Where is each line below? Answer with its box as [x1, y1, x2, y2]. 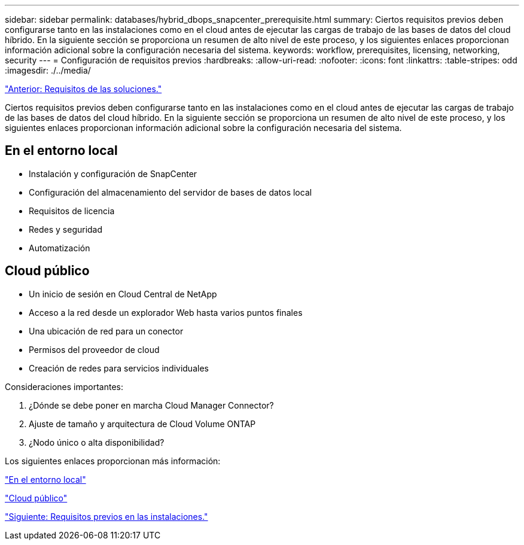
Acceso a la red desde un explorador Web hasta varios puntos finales [29, 307, 303, 318]
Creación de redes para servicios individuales [29, 363, 209, 373]
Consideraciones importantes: [5, 381, 124, 392]
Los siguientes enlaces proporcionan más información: [5, 455, 221, 466]
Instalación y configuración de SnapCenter [29, 168, 197, 179]
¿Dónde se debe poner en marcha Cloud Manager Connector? [29, 400, 274, 410]
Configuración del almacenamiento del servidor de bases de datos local [29, 187, 312, 197]
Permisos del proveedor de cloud [29, 344, 160, 355]
